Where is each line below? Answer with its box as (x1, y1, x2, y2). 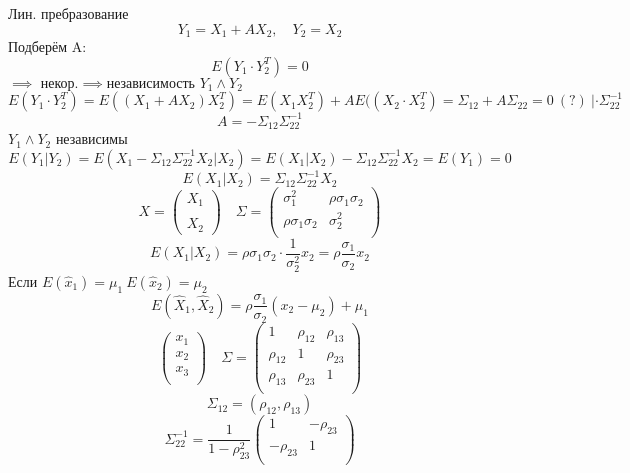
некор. (40, 76, 79, 91)
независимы (55, 128, 128, 149)
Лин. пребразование (8, 3, 129, 23)
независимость (106, 76, 195, 91)
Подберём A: (8, 36, 87, 57)
